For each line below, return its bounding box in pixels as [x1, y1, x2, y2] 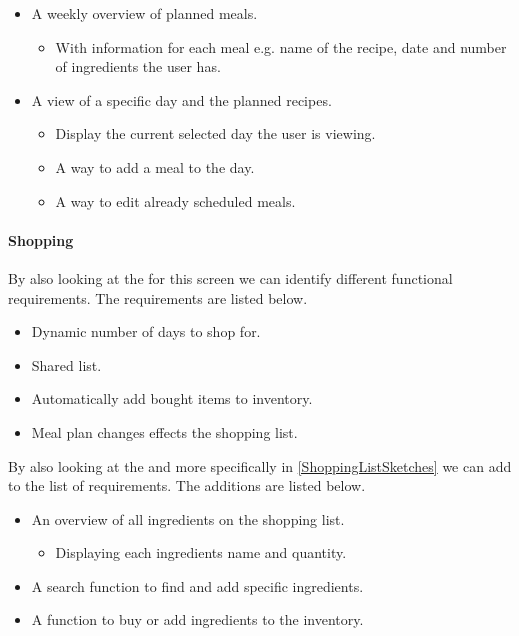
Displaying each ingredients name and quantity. [55, 542, 347, 563]
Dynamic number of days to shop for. [31, 321, 261, 342]
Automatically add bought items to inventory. [31, 388, 313, 409]
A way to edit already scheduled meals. [55, 190, 296, 211]
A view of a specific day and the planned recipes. [31, 89, 332, 110]
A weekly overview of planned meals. [31, 3, 258, 23]
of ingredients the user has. [55, 56, 221, 77]
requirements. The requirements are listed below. [8, 287, 308, 308]
